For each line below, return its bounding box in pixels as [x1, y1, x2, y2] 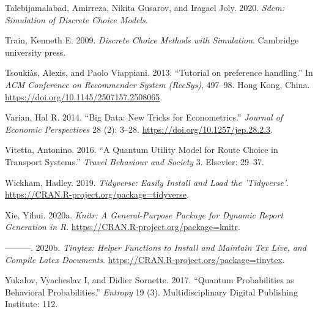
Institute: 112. [5, 297, 58, 310]
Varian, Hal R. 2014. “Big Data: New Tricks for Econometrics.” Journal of [5, 111, 283, 124]
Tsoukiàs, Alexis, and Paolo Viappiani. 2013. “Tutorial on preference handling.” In [5, 66, 313, 79]
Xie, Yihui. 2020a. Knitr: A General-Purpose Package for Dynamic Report [5, 208, 284, 221]
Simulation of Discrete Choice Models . [5, 13, 148, 26]
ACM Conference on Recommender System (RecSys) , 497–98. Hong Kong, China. [5, 78, 310, 91]
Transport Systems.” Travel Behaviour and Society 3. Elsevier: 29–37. [5, 155, 264, 168]
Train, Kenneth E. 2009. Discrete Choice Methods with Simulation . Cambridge [5, 34, 299, 46]
